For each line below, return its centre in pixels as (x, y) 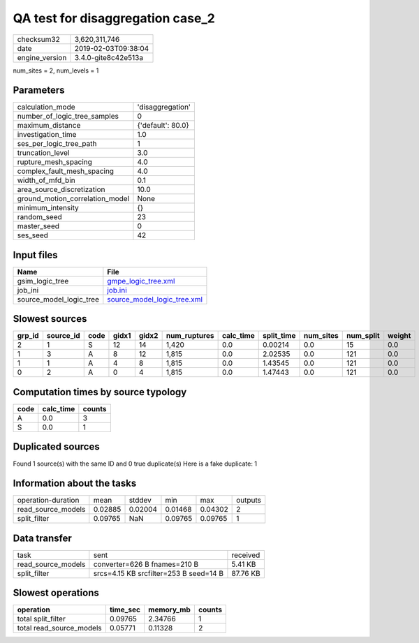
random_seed (39, 217)
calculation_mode (46, 107)
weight (399, 336)
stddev (140, 501)
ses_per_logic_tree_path (57, 144)
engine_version (42, 57)
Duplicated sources (57, 447)
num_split (363, 336)
